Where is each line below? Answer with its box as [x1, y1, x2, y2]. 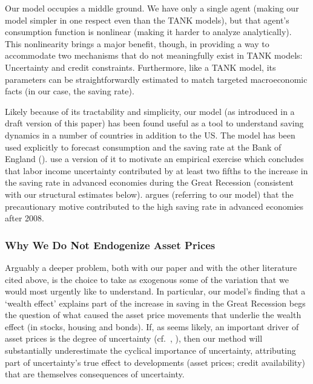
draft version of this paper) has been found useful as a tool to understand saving [5, 117, 304, 129]
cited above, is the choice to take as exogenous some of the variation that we [5, 273, 289, 285]
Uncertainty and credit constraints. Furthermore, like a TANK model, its [5, 60, 276, 73]
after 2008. [5, 212, 44, 224]
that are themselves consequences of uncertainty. [5, 368, 185, 380]
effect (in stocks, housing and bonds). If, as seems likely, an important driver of [5, 320, 299, 333]
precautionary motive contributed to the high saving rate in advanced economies [5, 200, 304, 212]
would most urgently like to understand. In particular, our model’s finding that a [5, 285, 306, 298]
